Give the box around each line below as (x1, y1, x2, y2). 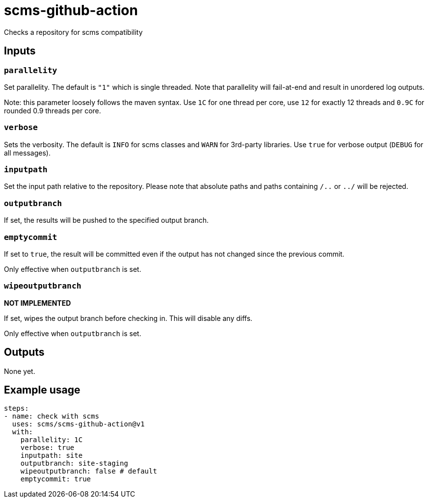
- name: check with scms (4, 412, 99, 421)
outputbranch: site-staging (20, 459, 128, 468)
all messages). (4, 148, 51, 157)
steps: (4, 404, 29, 413)
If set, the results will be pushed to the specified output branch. (4, 216, 209, 225)
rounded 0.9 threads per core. (4, 106, 101, 115)
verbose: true (20, 444, 75, 452)
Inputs (4, 45, 36, 57)
